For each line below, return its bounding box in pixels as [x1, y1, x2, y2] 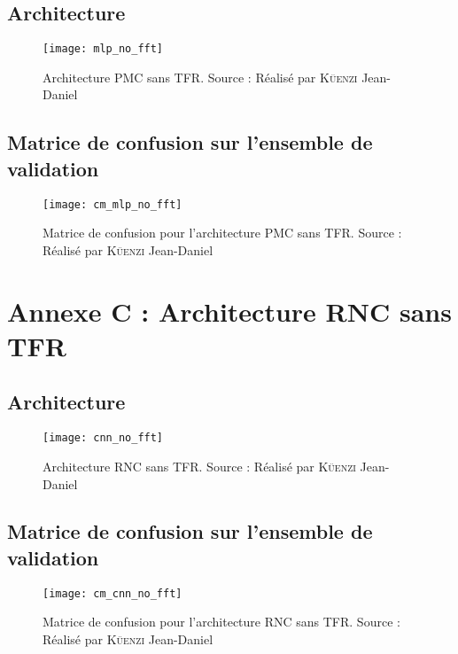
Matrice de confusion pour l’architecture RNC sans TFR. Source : [43, 612, 400, 631]
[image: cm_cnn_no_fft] [43, 587, 182, 600]
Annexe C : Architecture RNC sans [7, 292, 452, 329]
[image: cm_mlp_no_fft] [43, 198, 182, 211]
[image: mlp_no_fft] [43, 43, 164, 56]
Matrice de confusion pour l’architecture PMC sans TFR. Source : [43, 223, 402, 242]
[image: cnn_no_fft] [43, 432, 164, 445]
